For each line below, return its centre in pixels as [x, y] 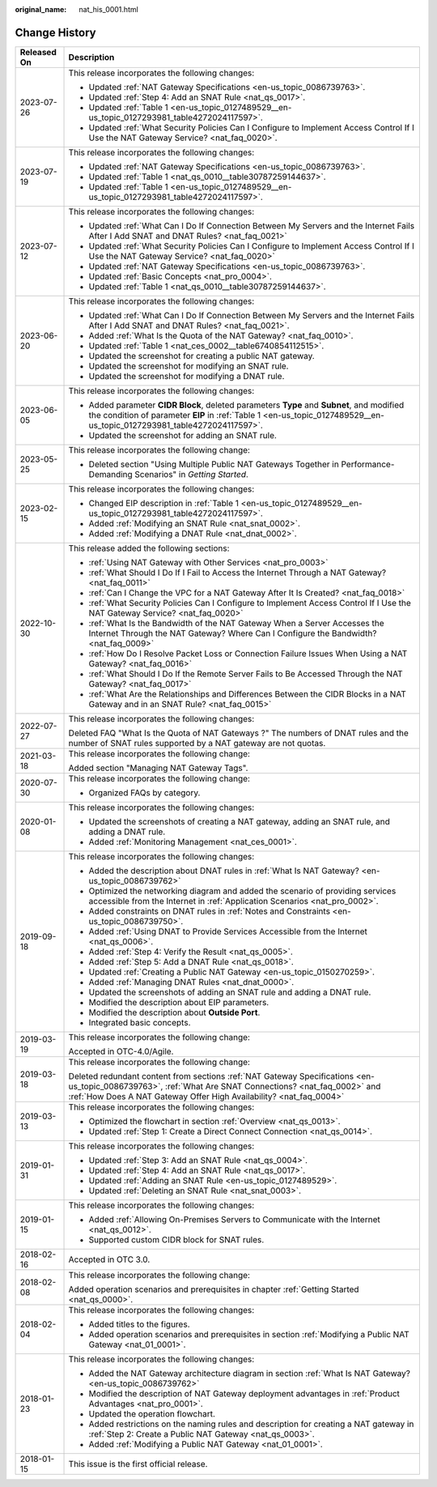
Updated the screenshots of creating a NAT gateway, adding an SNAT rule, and [239, 821]
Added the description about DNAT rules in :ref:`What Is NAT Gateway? [224, 871]
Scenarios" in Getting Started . [191, 474]
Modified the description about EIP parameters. [179, 1002]
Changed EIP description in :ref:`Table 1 [163, 503]
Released [38, 52]
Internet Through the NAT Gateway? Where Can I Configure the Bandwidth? [233, 633]
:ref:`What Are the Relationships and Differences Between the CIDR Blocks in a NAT [247, 694]
